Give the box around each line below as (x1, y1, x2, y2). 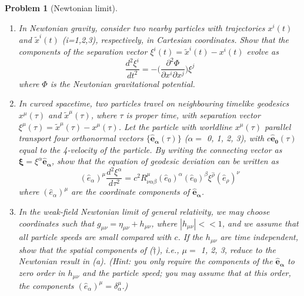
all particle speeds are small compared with (18, 231, 172, 243)
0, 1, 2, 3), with (207, 132, 265, 144)
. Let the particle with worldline (118, 120, 232, 132)
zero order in (18, 267, 65, 279)
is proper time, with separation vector (126, 108, 260, 121)
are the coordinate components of (71, 185, 190, 198)
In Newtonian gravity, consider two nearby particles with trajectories (18, 21, 265, 34)
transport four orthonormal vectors (18, 132, 143, 144)
